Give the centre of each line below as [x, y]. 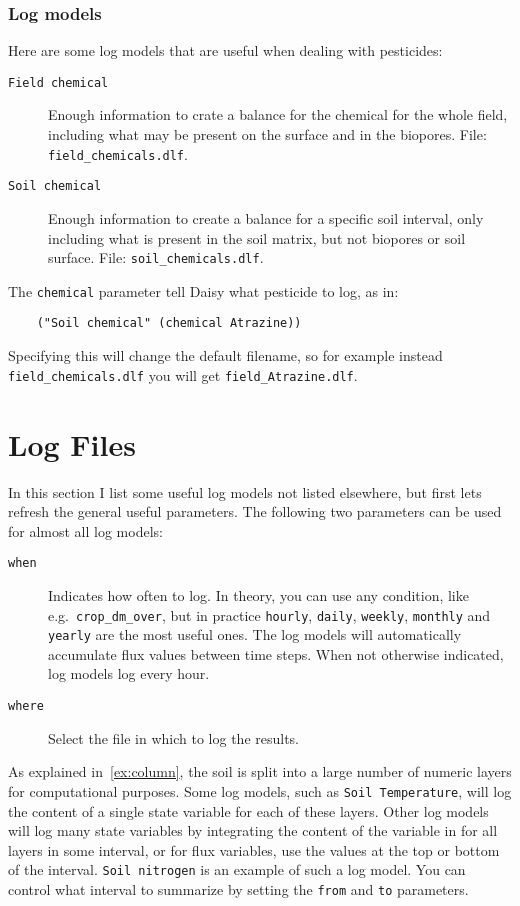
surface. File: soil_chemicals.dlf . [156, 257]
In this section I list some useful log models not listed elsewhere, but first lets [245, 491]
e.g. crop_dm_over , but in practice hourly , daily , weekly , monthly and [269, 614]
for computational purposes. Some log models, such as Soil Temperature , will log [260, 790]
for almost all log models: [85, 530]
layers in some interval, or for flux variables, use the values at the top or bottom [254, 849]
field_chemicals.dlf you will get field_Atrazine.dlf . [183, 374]
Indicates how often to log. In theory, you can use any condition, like [258, 594]
